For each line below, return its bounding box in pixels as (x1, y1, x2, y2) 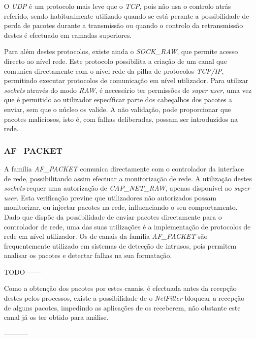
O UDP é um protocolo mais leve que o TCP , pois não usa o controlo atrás (4, 1, 231, 11)
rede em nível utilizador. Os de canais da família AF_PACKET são (4, 231, 208, 241)
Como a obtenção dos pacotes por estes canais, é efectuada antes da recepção (4, 283, 237, 293)
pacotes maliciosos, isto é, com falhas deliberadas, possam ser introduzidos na (4, 113, 238, 124)
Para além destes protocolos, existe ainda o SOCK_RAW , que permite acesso (4, 46, 238, 56)
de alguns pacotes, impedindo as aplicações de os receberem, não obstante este (4, 302, 241, 312)
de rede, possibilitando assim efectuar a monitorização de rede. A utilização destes (4, 173, 252, 183)
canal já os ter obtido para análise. (4, 312, 109, 322)
